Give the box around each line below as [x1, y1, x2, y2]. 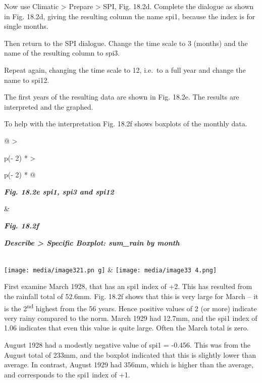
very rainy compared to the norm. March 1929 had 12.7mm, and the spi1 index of [4, 312, 257, 323]
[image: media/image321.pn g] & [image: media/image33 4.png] [4, 264, 217, 274]
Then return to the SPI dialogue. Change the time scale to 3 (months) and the [4, 37, 248, 48]
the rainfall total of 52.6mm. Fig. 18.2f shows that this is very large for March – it [4, 291, 258, 301]
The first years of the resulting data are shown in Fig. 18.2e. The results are [4, 91, 239, 102]
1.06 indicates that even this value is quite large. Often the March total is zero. [4, 322, 249, 333]
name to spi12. [4, 74, 49, 85]
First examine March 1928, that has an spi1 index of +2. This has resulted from [4, 281, 252, 292]
